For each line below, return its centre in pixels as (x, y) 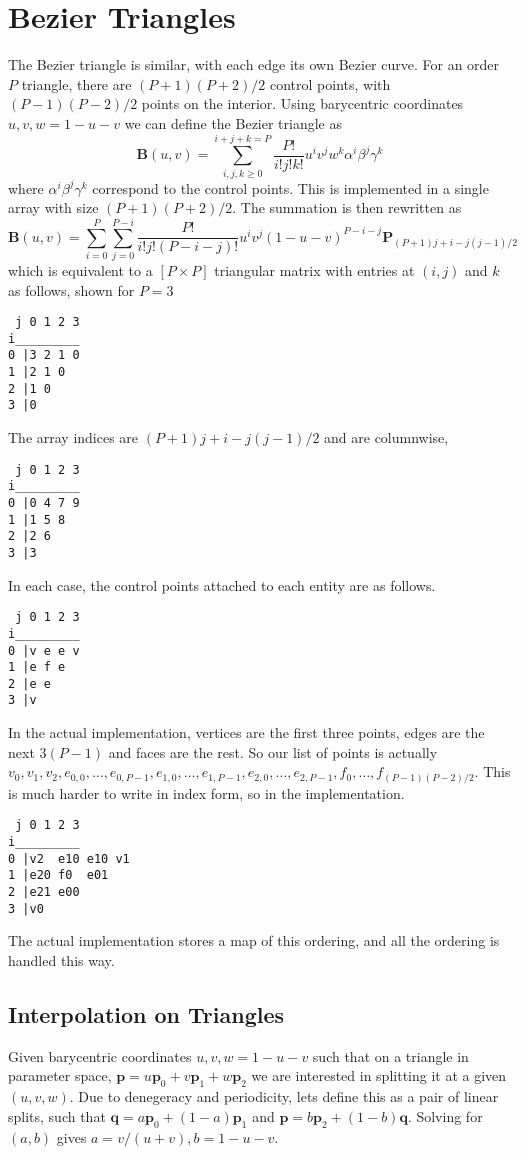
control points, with (330, 83)
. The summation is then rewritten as (347, 207)
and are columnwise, (386, 437)
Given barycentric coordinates (100, 1055)
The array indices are (73, 437)
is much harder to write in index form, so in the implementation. (206, 792)
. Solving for (445, 1115)
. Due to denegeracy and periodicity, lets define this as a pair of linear (284, 1096)
